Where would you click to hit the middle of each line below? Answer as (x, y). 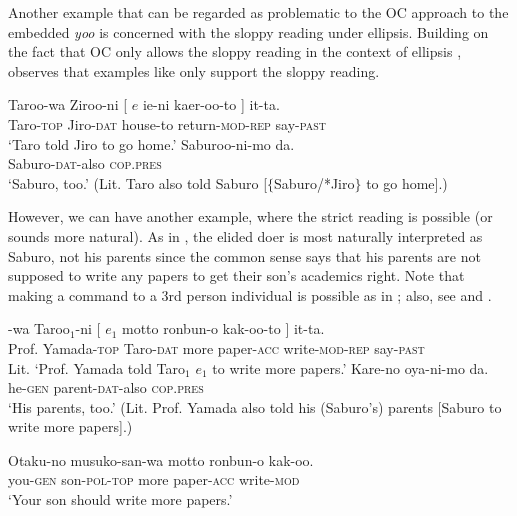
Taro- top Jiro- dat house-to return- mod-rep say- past (167, 123)
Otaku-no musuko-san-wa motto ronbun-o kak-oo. (161, 459)
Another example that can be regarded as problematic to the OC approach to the (258, 12)
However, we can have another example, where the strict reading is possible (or (250, 216)
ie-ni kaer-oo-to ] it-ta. (211, 104)
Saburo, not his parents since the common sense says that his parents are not (244, 255)
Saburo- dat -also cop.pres (85, 163)
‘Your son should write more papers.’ (120, 499)
